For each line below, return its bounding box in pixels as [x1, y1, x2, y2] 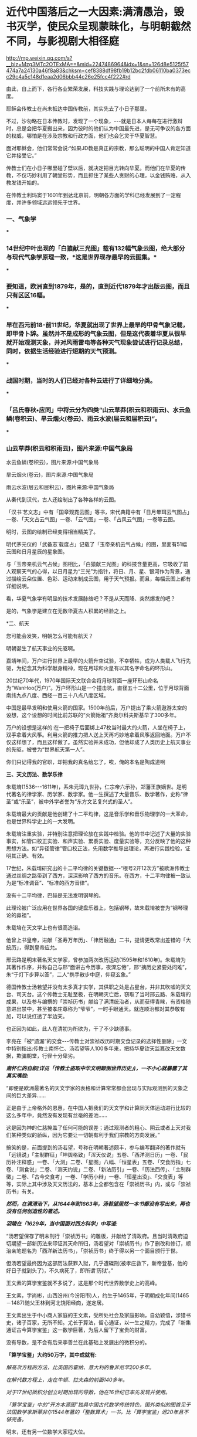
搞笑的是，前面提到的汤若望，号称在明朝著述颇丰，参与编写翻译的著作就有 [6, 1144, 186, 1151]
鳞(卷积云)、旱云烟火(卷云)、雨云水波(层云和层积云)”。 [6, 415, 161, 423]
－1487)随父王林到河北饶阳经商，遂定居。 [6, 1299, 107, 1306]
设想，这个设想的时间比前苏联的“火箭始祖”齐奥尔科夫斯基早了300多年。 [6, 712, 180, 719]
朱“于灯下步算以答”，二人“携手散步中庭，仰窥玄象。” [6, 971, 131, 978]
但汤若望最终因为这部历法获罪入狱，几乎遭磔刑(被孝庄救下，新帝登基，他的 [6, 1260, 188, 1267]
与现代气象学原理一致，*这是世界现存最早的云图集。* [6, 253, 157, 261]
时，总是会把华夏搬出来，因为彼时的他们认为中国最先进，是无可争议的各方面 [6, 124, 191, 132]
